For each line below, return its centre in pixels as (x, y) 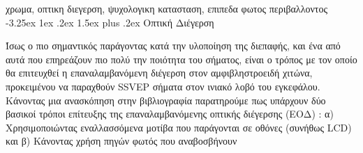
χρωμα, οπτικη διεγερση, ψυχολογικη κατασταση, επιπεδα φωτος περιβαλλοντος (166, 8)
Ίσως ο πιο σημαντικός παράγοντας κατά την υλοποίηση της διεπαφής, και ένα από (173, 46)
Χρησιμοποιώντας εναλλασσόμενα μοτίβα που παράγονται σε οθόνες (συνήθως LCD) (179, 127)
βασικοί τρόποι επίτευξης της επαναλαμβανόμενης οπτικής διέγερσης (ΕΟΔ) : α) (170, 114)
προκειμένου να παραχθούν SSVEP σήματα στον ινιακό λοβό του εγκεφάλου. (163, 86)
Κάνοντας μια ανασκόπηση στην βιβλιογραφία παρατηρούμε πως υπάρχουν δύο (166, 100)
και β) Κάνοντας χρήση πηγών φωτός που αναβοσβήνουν (121, 141)
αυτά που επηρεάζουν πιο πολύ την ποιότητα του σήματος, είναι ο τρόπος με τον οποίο (181, 59)
